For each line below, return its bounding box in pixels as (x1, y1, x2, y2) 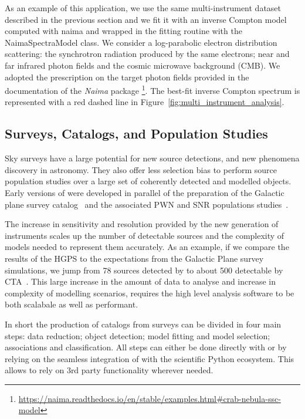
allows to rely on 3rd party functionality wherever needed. (5, 364, 213, 376)
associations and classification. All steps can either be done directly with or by (5, 341, 287, 353)
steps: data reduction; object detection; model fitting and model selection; (5, 329, 270, 342)
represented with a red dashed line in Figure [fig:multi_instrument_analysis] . (5, 96, 284, 108)
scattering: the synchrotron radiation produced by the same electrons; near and (5, 48, 290, 60)
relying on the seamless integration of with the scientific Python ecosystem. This (5, 352, 294, 364)
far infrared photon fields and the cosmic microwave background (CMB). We (5, 59, 280, 71)
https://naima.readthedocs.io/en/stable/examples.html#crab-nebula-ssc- (18, 392, 281, 404)
